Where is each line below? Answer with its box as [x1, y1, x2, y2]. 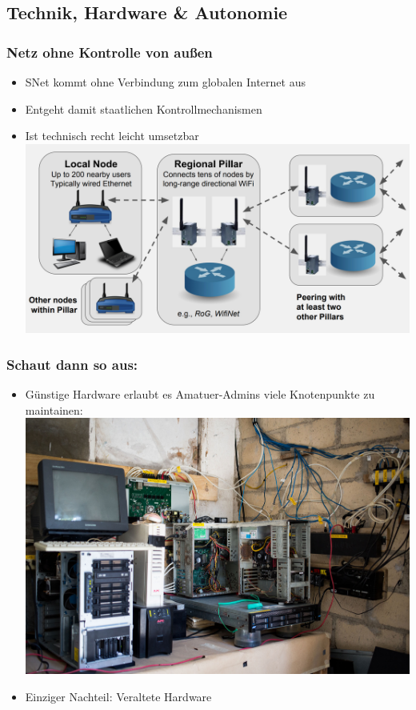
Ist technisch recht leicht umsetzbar [25, 127, 199, 144]
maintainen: [25, 401, 83, 418]
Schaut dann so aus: [6, 354, 138, 374]
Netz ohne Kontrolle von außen [6, 42, 213, 62]
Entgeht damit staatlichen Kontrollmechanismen [25, 100, 262, 117]
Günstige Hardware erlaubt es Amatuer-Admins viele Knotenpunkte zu [25, 385, 375, 402]
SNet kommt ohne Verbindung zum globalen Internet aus [25, 74, 306, 90]
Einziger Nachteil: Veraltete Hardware [25, 688, 212, 704]
